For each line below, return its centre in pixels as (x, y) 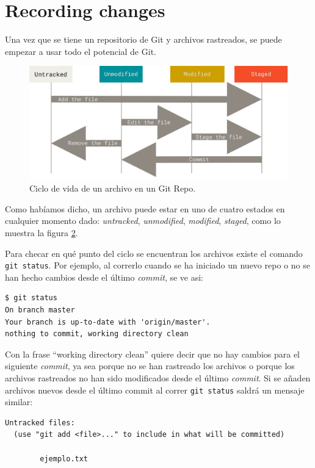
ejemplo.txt (64, 459)
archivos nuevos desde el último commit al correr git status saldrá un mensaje (155, 390)
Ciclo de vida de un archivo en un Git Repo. (113, 188)
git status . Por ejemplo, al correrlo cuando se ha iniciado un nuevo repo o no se (157, 265)
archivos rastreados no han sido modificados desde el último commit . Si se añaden (158, 378)
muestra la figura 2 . (42, 233)
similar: (19, 402)
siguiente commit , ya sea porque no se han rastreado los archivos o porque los (150, 366)
